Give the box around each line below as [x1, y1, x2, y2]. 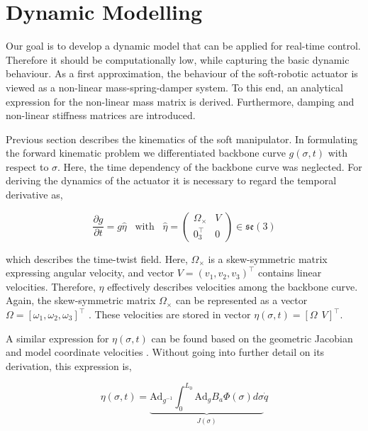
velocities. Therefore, [6, 279, 96, 293]
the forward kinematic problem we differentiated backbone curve [6, 145, 286, 160]
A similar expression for [6, 330, 109, 345]
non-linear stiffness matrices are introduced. [6, 108, 196, 123]
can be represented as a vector [175, 293, 308, 308]
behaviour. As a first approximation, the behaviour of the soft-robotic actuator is [6, 66, 358, 81]
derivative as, [6, 187, 63, 202]
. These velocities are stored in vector [88, 307, 251, 322]
